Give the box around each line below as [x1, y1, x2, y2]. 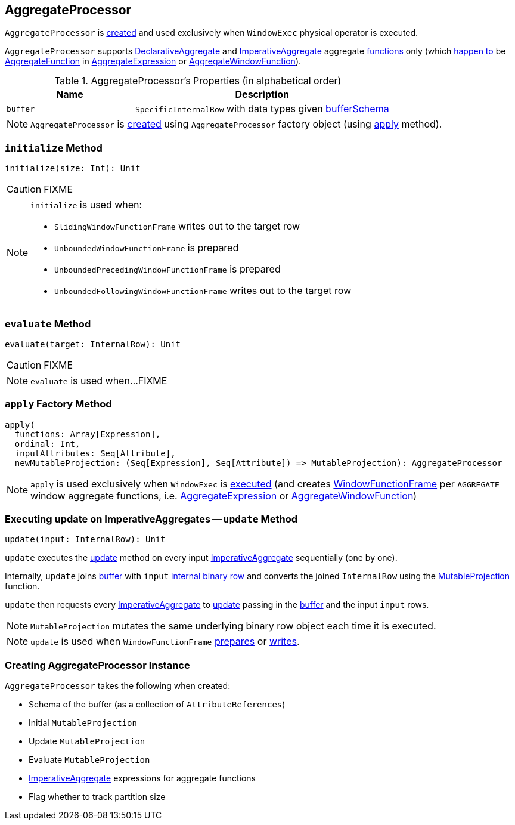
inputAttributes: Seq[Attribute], [14, 448, 176, 458]
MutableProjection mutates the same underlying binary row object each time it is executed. [30, 620, 436, 632]
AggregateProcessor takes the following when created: [5, 681, 231, 691]
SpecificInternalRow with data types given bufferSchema [135, 103, 389, 115]
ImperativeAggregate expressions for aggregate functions [29, 773, 256, 784]
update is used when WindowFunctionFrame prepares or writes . [30, 635, 300, 648]
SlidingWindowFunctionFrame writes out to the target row [54, 220, 300, 233]
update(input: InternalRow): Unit [5, 534, 166, 545]
